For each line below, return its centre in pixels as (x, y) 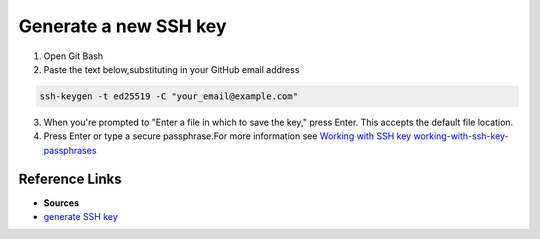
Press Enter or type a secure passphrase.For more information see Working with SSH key (227, 136)
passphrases (70, 150)
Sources (61, 202)
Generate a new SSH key (122, 26)
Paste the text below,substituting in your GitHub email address (171, 69)
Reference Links (70, 178)
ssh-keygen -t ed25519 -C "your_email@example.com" (169, 96)
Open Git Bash (73, 56)
